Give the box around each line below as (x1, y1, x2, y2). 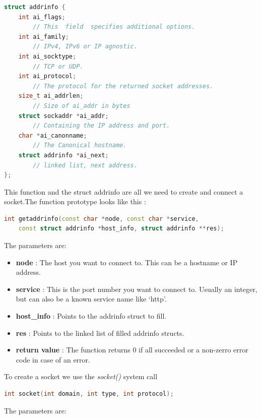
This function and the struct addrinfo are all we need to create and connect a (4, 186, 243, 197)
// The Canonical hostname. (33, 142, 127, 149)
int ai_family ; (18, 33, 69, 40)
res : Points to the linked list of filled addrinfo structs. (16, 327, 184, 338)
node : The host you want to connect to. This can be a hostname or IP (16, 257, 238, 267)
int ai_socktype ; (18, 52, 77, 60)
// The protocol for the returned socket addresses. (33, 82, 214, 90)
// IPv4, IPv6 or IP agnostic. (33, 43, 138, 50)
